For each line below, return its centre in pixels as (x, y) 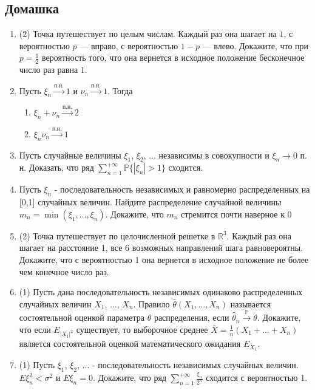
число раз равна (49, 70)
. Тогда (120, 90)
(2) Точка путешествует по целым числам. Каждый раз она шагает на (148, 34)
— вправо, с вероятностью (129, 45)
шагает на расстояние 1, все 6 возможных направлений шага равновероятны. (161, 248)
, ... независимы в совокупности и (206, 155)
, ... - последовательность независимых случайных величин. (188, 365)
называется (251, 303)
